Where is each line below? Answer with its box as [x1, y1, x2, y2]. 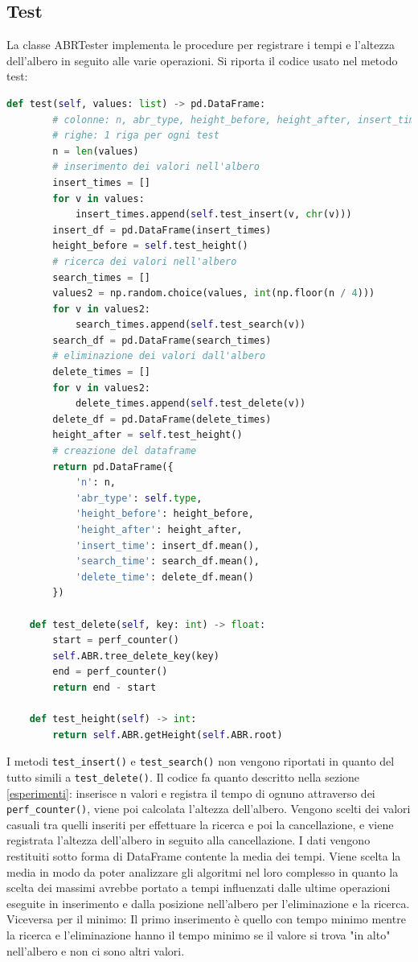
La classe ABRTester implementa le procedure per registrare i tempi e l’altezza [6, 36, 395, 53]
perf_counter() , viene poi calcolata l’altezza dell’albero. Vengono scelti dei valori [6, 800, 411, 817]
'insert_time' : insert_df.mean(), [75, 539, 260, 551]
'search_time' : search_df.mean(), [75, 555, 260, 568]
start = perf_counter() [52, 634, 179, 646]
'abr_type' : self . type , [75, 492, 203, 504]
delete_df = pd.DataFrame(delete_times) [52, 413, 272, 425]
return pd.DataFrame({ [52, 460, 174, 473]
